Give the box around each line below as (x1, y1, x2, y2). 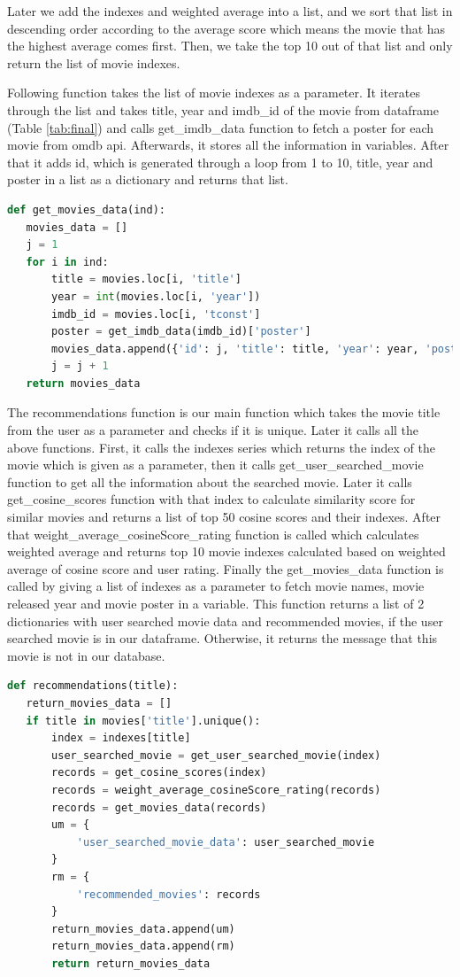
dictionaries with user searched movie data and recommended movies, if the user (7, 611, 443, 630)
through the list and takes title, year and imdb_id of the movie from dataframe (7, 100, 439, 119)
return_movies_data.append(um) (51, 922, 235, 935)
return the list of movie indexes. (7, 53, 180, 72)
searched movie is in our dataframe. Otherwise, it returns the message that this (7, 629, 438, 647)
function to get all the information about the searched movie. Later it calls (7, 472, 412, 491)
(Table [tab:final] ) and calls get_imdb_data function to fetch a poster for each (7, 118, 434, 136)
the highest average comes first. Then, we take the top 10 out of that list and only (7, 36, 453, 55)
